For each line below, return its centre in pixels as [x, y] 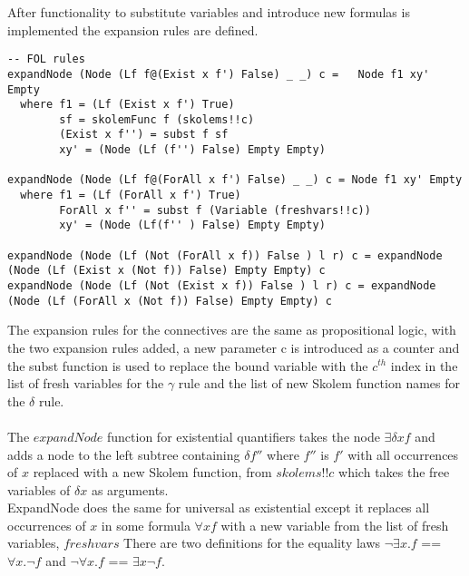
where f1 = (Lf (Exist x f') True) [127, 105]
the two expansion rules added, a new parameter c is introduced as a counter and [234, 347]
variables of [39, 489]
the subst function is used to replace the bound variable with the [188, 365]
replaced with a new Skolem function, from [152, 472]
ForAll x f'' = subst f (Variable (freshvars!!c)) [215, 210]
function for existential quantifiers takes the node [243, 436]
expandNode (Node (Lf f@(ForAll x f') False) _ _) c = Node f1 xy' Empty [235, 180]
